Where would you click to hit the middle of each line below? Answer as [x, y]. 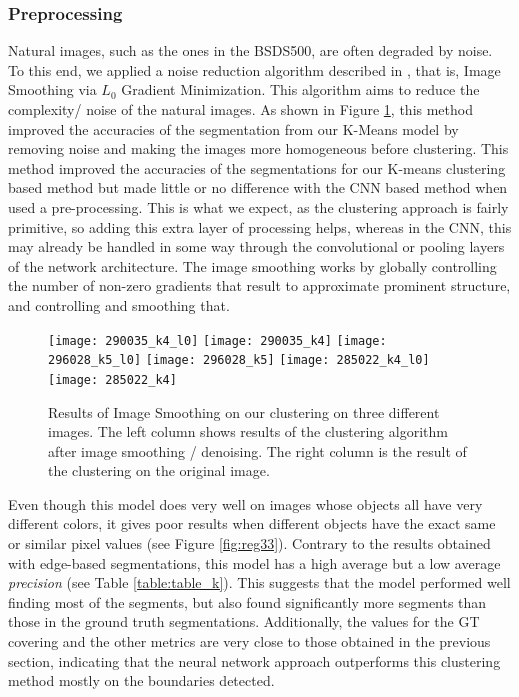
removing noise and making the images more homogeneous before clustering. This [258, 148]
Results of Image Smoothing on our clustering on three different [244, 411]
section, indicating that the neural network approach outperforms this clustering [254, 660]
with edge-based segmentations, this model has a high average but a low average [254, 562]
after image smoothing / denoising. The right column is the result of [257, 450]
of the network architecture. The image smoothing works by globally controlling [252, 265]
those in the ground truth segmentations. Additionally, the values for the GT [244, 621]
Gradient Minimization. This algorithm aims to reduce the [300, 89]
